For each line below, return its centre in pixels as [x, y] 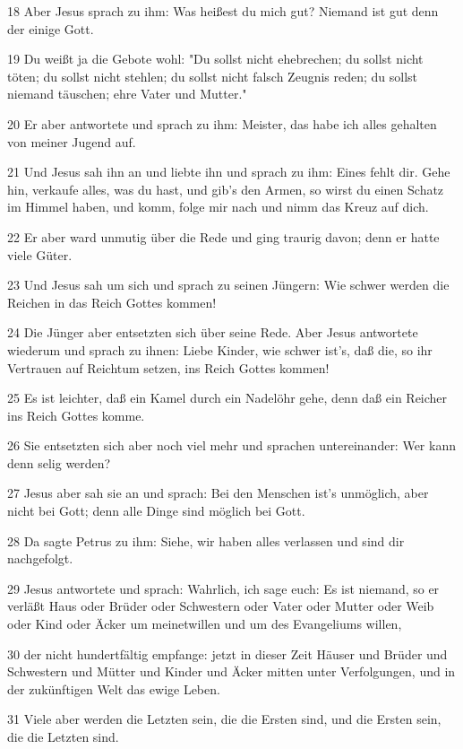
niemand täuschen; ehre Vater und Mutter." [127, 94]
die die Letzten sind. [63, 736]
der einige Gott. [51, 28]
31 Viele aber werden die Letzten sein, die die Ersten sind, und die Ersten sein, [224, 719]
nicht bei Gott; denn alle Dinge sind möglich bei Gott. [156, 511]
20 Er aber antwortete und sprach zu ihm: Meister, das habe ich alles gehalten [222, 123]
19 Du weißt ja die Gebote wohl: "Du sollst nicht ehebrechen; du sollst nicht [215, 59]
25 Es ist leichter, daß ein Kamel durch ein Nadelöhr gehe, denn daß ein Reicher [227, 398]
